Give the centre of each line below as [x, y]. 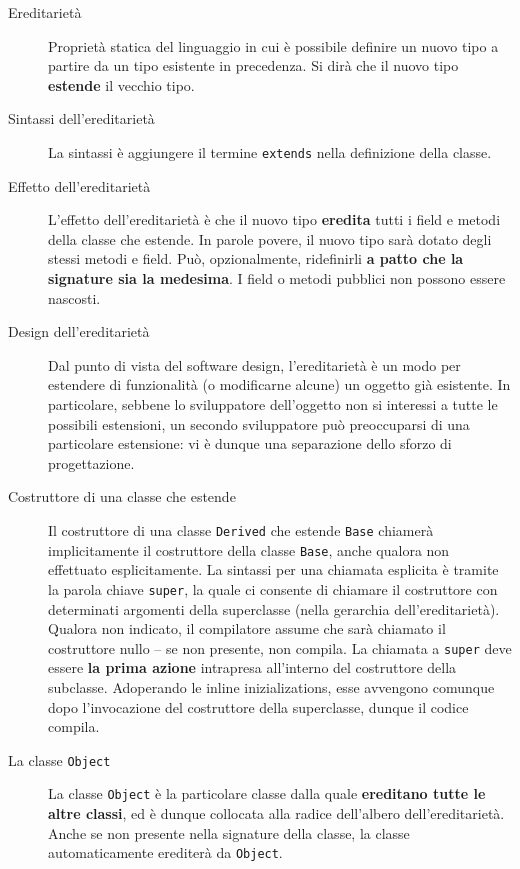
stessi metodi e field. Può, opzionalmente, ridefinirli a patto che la [256, 258]
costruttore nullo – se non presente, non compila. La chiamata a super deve [280, 647]
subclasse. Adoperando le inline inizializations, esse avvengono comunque [271, 686]
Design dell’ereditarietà [79, 331]
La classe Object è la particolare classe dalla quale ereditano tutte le [267, 793]
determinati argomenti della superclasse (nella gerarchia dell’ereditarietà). [274, 608]
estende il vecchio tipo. [121, 84]
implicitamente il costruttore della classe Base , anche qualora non [249, 549]
